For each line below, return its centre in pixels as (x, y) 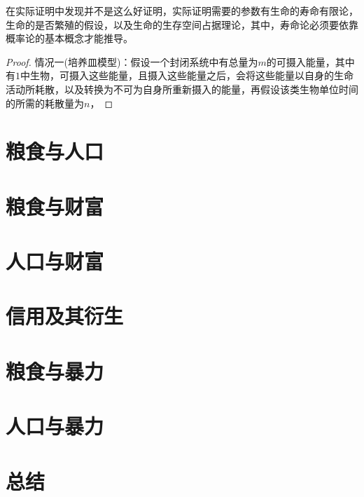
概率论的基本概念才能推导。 (69, 38)
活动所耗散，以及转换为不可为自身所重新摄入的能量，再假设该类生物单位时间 (182, 89)
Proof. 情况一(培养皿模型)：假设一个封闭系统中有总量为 (132, 61)
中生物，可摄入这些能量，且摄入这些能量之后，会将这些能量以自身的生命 (187, 75)
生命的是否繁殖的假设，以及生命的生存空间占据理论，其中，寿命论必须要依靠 (182, 24)
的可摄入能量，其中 (310, 61)
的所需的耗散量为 (45, 103)
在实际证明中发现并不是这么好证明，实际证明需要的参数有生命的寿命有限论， (182, 11)
